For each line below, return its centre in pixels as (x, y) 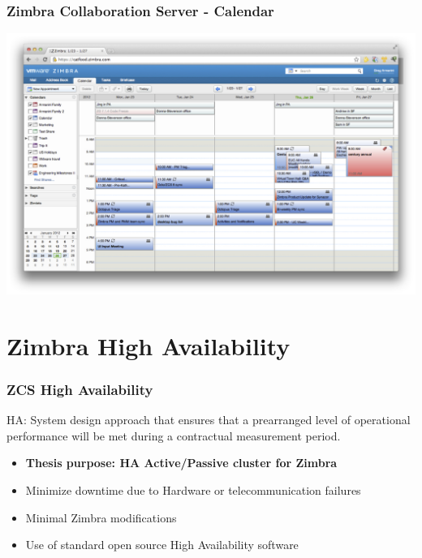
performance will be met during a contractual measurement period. (174, 435)
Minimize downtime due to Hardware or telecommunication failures (193, 490)
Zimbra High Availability (149, 345)
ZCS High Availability (80, 389)
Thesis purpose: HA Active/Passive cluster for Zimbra (181, 463)
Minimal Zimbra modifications (101, 517)
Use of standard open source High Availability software (162, 545)
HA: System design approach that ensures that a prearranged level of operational (209, 420)
